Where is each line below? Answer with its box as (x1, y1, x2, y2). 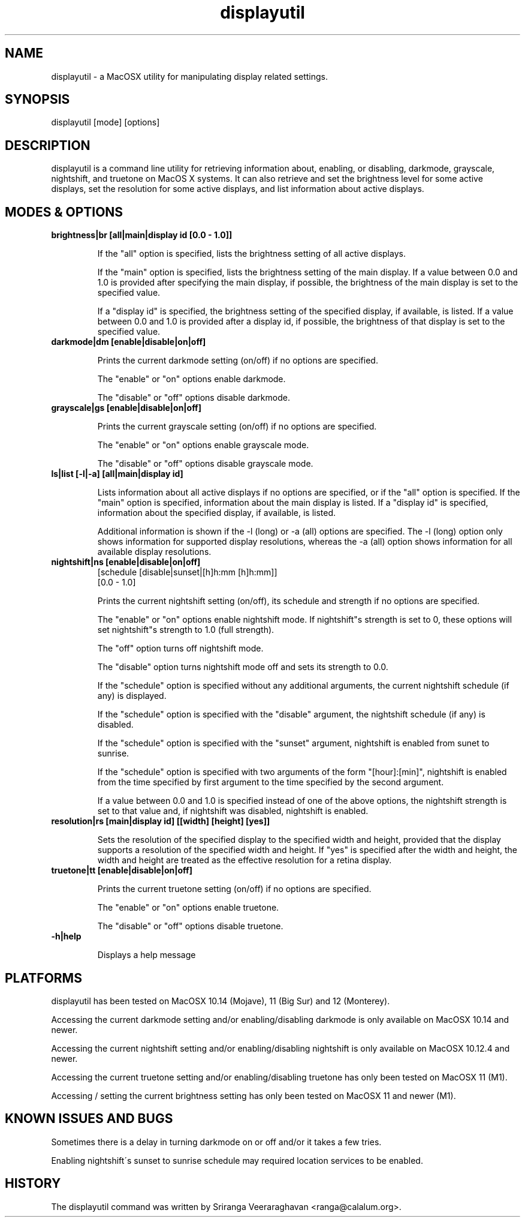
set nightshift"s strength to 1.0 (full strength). (97, 624, 274, 635)
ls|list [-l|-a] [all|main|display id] (51, 469, 183, 479)
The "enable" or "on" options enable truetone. (97, 902, 279, 913)
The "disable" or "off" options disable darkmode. (97, 392, 290, 403)
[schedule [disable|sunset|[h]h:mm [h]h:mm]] (97, 567, 277, 578)
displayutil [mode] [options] (51, 117, 160, 128)
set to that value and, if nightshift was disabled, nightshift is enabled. (97, 806, 369, 816)
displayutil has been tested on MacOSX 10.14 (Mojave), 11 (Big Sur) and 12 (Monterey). (51, 995, 390, 1006)
